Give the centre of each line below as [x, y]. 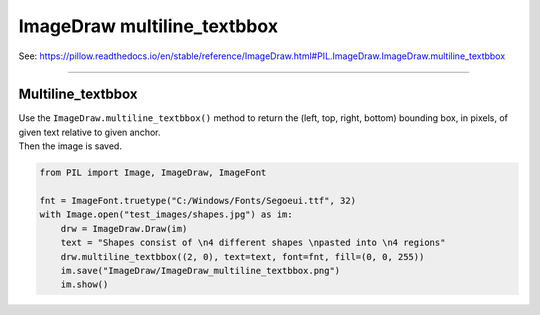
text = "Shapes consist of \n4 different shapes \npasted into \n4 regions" [253, 243]
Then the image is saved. [70, 146]
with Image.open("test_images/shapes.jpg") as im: [166, 214]
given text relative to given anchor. [89, 132]
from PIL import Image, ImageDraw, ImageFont [153, 173]
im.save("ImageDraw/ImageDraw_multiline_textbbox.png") [200, 270]
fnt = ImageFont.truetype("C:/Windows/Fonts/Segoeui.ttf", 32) [198, 200]
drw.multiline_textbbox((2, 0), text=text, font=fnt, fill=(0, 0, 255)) [242, 256]
